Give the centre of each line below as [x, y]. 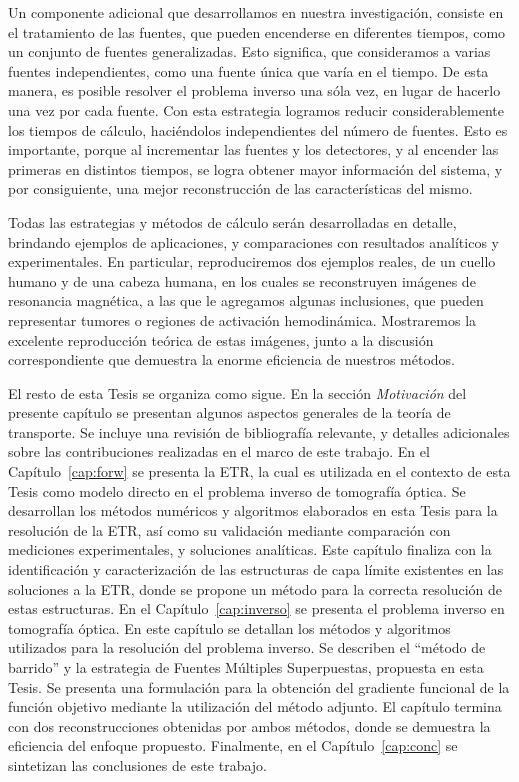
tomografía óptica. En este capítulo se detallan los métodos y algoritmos [229, 627]
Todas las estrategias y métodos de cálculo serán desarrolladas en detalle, [232, 221]
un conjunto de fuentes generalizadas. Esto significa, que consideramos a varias [249, 51]
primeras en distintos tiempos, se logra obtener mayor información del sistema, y [255, 168]
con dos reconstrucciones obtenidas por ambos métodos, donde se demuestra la [249, 725]
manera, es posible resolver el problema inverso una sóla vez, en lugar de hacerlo [254, 90]
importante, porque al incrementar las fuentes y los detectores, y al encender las [253, 149]
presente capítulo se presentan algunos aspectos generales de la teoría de [229, 412]
